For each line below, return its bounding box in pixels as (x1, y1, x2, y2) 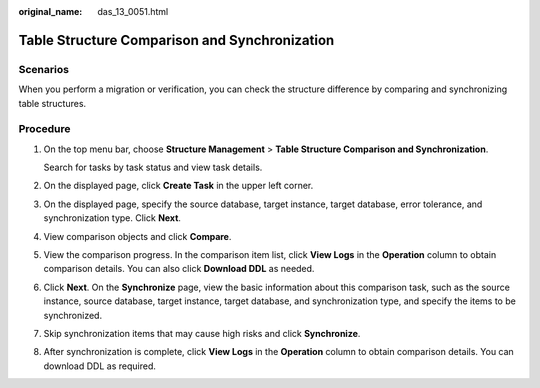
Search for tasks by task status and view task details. (43, 161, 263, 174)
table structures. (18, 97, 87, 109)
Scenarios (18, 62, 70, 76)
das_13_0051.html (97, 6, 169, 17)
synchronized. (43, 309, 103, 321)
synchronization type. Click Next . (43, 212, 182, 224)
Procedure (18, 122, 71, 136)
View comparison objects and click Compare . (43, 230, 232, 242)
